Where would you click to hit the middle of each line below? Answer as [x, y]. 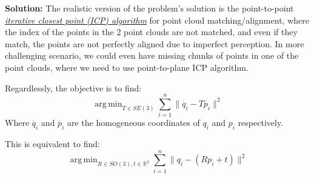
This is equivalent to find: [52, 144]
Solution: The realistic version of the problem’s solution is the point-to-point [149, 8]
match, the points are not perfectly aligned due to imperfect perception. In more [155, 43]
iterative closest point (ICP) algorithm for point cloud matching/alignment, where [157, 20]
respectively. [261, 123]
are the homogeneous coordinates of [133, 123]
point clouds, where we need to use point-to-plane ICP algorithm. [127, 67]
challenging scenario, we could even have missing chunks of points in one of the [152, 55]
